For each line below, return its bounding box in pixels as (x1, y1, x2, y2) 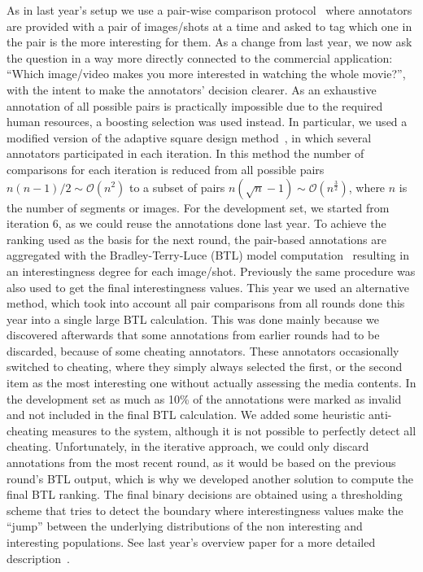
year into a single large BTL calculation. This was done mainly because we (7, 310, 380, 327)
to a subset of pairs (129, 178, 225, 195)
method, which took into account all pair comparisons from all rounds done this (7, 295, 405, 312)
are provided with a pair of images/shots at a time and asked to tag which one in (7, 17, 412, 34)
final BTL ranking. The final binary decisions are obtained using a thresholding (7, 486, 403, 503)
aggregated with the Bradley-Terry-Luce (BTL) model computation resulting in (7, 247, 409, 264)
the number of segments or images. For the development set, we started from (7, 199, 390, 216)
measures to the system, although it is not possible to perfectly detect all (51, 421, 416, 439)
